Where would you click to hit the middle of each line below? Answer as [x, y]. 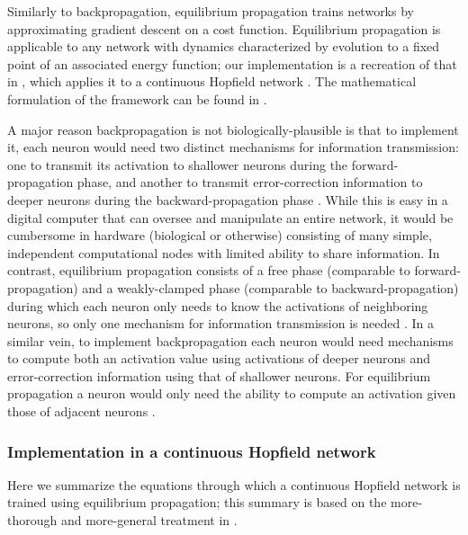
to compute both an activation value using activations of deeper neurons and [219, 358]
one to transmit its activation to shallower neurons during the [178, 164]
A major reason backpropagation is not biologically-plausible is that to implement [233, 129]
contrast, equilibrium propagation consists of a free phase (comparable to [209, 270]
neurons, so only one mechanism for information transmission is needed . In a [220, 323]
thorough [32, 520]
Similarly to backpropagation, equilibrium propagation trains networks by [211, 11]
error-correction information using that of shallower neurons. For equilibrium [219, 375]
